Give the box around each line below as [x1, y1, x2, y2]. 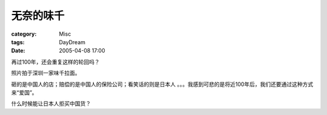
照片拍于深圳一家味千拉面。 [11, 70, 81, 77]
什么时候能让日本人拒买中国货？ [11, 100, 91, 107]
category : [11, 30, 37, 38]
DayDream [59, 38, 86, 45]
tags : [11, 38, 25, 45]
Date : [11, 47, 25, 54]
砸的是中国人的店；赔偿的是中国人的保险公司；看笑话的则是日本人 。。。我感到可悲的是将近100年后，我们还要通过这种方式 [11, 80, 314, 88]
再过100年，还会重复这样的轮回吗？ [11, 58, 100, 65]
